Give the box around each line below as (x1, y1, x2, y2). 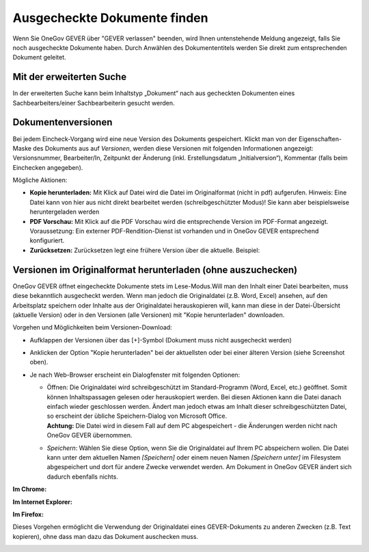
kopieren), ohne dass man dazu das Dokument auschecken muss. (12, 532, 198, 540)
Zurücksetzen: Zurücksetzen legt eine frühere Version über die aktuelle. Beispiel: (29, 246, 260, 254)
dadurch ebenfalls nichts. (46, 473, 119, 481)
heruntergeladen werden (29, 208, 100, 216)
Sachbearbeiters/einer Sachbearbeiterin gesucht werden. (12, 99, 175, 107)
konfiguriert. (29, 236, 65, 244)
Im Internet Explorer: (12, 497, 73, 506)
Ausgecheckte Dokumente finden (12, 10, 208, 25)
